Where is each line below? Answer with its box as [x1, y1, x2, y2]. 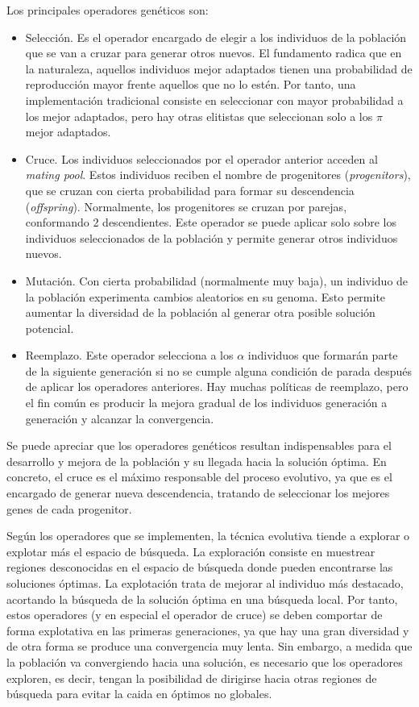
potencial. [25, 319, 74, 336]
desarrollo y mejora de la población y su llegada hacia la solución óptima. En [6, 452, 387, 469]
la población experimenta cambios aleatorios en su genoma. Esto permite [25, 288, 386, 305]
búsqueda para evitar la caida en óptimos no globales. [6, 685, 272, 702]
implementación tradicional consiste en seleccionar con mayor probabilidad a [25, 91, 404, 108]
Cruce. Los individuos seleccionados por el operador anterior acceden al [25, 150, 378, 167]
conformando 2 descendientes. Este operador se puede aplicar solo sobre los [25, 214, 396, 231]
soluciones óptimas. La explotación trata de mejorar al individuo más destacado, [6, 575, 404, 591]
